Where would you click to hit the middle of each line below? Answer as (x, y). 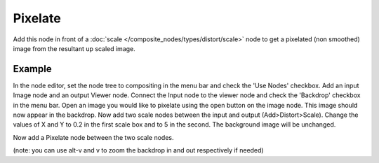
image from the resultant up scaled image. (74, 48)
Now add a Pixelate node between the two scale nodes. (94, 137)
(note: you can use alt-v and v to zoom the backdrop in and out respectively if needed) (138, 150)
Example (32, 69)
